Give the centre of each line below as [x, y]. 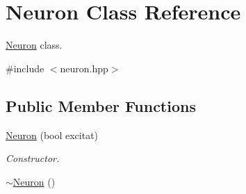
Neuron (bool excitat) [52, 135]
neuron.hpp [84, 68]
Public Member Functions [101, 105]
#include [25, 68]
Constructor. [33, 158]
